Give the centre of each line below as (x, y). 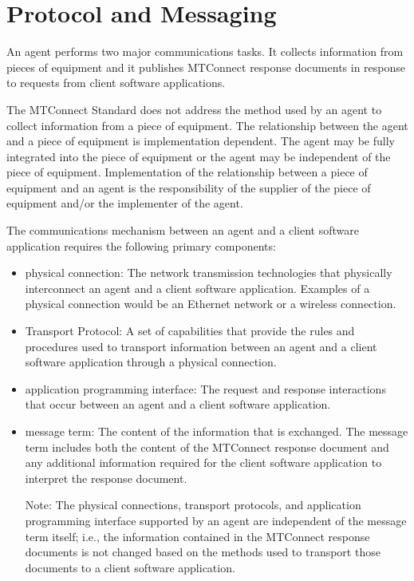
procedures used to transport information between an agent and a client (201, 346)
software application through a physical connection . (151, 362)
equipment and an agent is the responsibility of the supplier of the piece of (189, 187)
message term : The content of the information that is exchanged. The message (217, 431)
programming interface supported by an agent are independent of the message (216, 520)
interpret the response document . (106, 478)
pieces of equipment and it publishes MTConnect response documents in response (206, 67)
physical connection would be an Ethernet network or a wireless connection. (211, 304)
